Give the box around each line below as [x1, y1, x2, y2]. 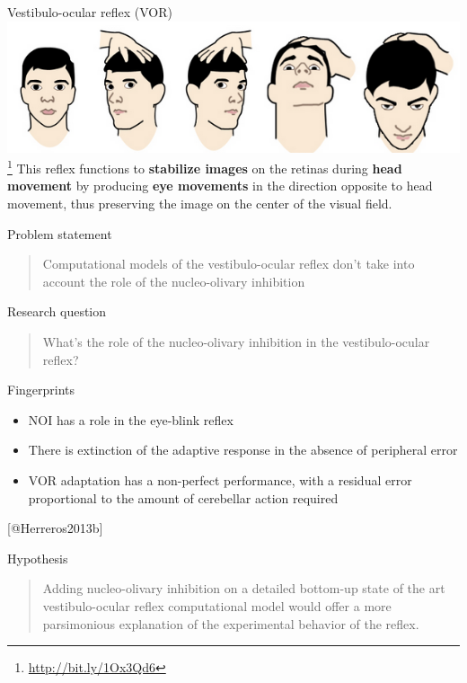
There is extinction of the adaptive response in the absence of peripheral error [28, 440, 458, 459]
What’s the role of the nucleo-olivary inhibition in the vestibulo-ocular [42, 333, 430, 351]
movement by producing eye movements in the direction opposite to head [7, 176, 433, 195]
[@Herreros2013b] [7, 519, 103, 537]
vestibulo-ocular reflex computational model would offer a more [42, 596, 392, 615]
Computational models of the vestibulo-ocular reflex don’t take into [42, 254, 415, 273]
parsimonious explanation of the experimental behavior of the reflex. [42, 614, 419, 633]
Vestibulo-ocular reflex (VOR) [7, 3, 172, 21]
